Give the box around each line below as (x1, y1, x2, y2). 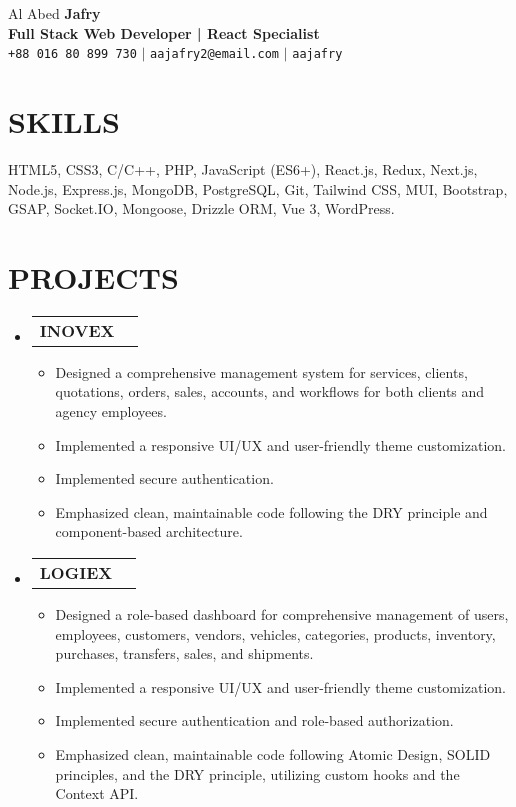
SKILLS (8, 101, 120, 142)
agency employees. (55, 401, 167, 422)
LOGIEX (39, 561, 113, 585)
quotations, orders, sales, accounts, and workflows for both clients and (55, 381, 485, 402)
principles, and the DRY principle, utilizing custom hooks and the (55, 763, 460, 784)
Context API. (55, 783, 139, 804)
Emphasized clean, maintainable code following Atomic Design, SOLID (55, 744, 491, 764)
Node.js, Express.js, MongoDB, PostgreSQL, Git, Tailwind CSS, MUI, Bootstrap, (8, 178, 508, 199)
